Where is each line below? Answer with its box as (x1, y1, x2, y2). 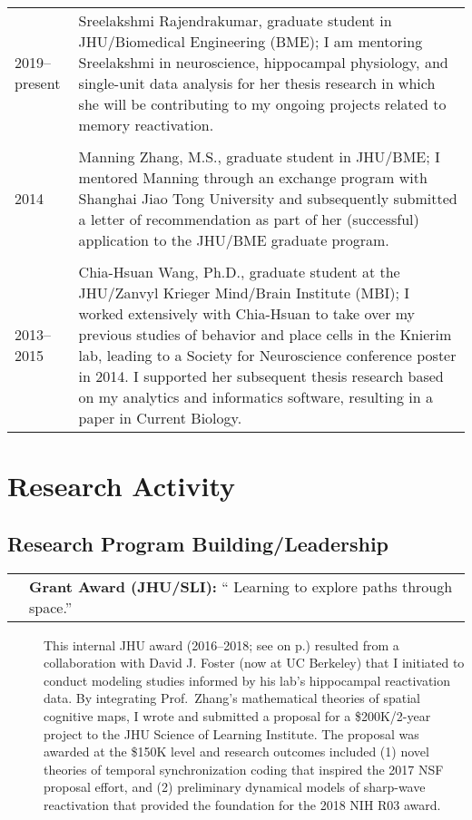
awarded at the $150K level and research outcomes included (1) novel (44, 742, 429, 761)
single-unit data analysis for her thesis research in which (78, 73, 436, 93)
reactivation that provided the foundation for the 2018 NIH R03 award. (44, 795, 441, 814)
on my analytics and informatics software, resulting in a (78, 386, 433, 407)
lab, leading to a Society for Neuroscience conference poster (78, 345, 457, 366)
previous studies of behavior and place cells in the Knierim (78, 324, 452, 345)
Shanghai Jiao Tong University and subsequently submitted (78, 188, 457, 209)
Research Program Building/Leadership (7, 529, 388, 557)
